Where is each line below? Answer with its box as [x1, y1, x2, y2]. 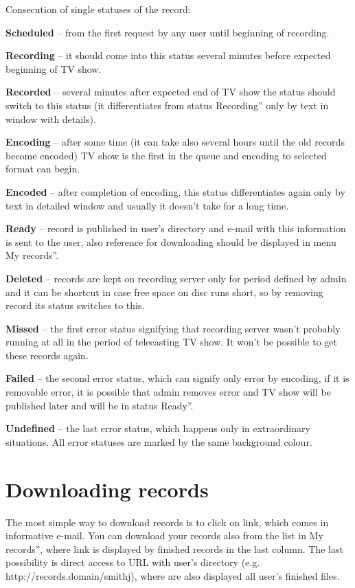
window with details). [5, 111, 96, 126]
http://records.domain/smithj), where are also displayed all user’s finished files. [5, 568, 340, 583]
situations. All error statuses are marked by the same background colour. [5, 434, 312, 449]
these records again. [5, 348, 89, 362]
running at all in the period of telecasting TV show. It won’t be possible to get [5, 335, 337, 349]
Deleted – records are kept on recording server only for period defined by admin [5, 271, 347, 285]
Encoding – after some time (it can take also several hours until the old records [5, 135, 345, 149]
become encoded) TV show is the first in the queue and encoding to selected [5, 148, 327, 162]
